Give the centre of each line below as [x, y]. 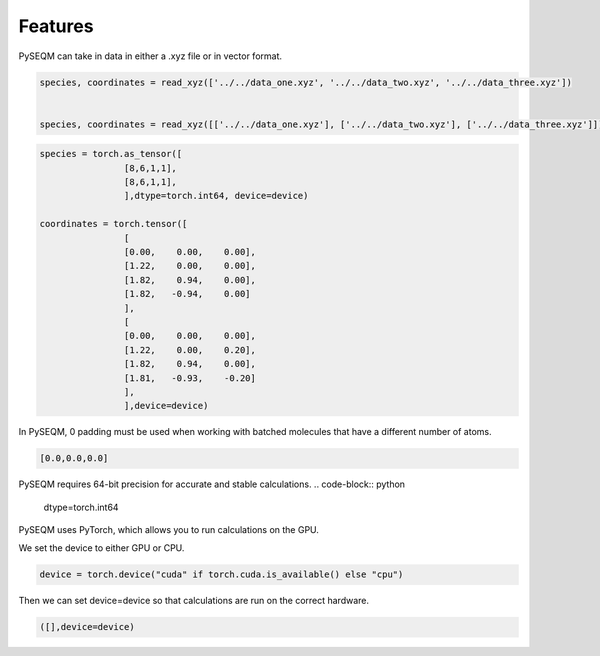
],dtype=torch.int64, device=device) [216, 196]
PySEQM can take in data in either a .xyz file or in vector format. [150, 56]
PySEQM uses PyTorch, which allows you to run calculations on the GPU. [169, 530]
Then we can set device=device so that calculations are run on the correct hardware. [194, 601]
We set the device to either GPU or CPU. [101, 548]
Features [56, 26]
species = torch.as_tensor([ [111, 154]
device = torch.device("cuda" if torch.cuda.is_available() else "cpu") [221, 574]
